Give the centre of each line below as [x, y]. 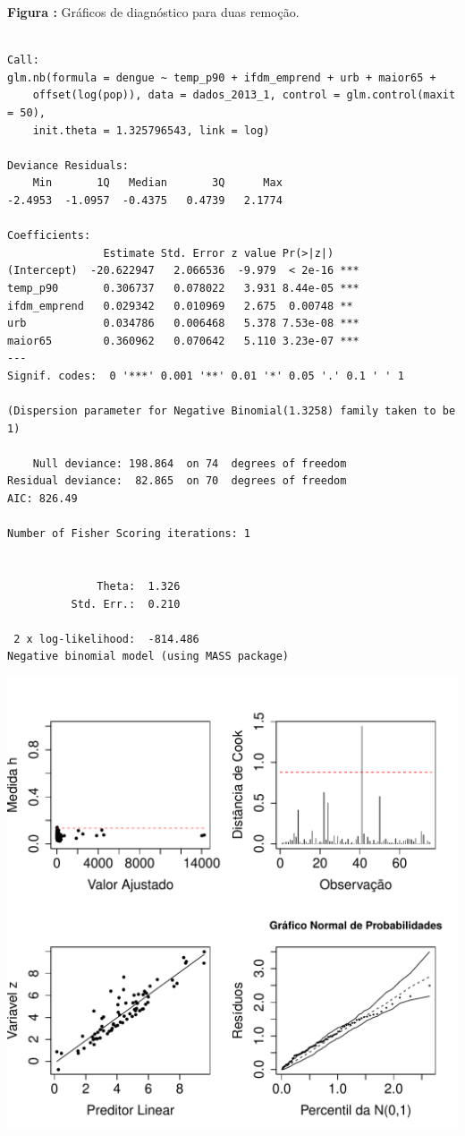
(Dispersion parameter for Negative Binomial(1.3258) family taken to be [232, 411]
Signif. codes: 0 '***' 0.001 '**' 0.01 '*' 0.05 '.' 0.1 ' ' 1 [206, 376]
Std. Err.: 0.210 [126, 604]
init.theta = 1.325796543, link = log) [151, 130]
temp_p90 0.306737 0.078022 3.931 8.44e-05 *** [183, 288]
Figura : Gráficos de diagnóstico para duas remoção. [153, 12]
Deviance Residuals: [68, 165]
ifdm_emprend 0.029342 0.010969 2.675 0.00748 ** [180, 306]
